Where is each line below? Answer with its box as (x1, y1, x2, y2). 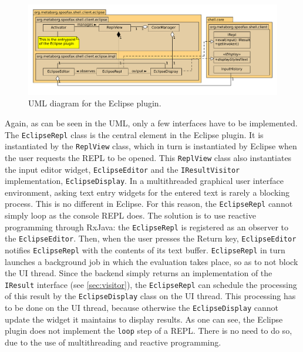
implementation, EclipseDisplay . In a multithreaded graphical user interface (5, 175, 284, 187)
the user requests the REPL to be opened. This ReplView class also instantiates (5, 151, 292, 163)
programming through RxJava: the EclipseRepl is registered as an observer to (5, 220, 288, 233)
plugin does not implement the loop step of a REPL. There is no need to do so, (5, 324, 292, 337)
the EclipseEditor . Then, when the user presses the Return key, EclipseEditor (5, 232, 297, 244)
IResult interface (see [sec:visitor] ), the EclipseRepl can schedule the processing (5, 278, 297, 290)
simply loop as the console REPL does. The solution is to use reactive (5, 209, 256, 222)
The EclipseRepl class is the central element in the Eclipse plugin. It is (5, 128, 264, 140)
